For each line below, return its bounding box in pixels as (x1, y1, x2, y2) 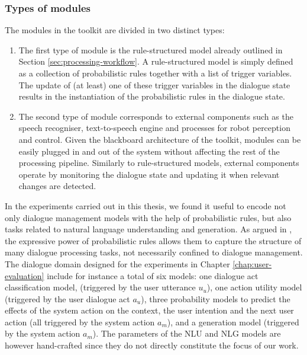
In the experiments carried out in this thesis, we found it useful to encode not (5, 199, 286, 212)
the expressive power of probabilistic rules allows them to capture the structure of (5, 234, 302, 247)
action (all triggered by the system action (5, 315, 155, 328)
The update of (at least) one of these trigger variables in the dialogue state (18, 78, 290, 91)
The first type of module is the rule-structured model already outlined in (18, 43, 283, 56)
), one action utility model (206, 281, 302, 293)
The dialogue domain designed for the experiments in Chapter (5, 257, 230, 270)
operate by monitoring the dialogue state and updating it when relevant (18, 168, 280, 180)
